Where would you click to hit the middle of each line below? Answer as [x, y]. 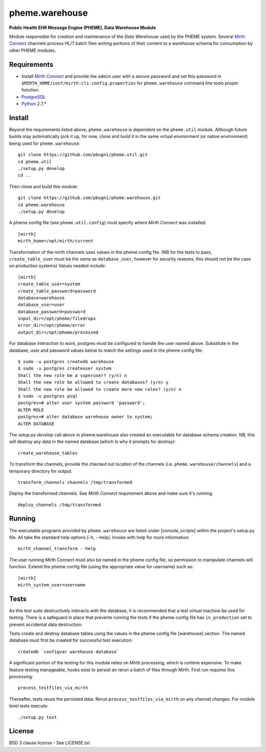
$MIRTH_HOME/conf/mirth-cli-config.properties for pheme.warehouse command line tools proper [130, 83]
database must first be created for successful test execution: [71, 640]
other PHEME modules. [33, 50]
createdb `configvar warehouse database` [68, 651]
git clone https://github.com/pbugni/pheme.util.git [83, 155]
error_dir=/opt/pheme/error [52, 325]
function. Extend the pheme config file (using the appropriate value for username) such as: [101, 567]
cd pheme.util [35, 162]
